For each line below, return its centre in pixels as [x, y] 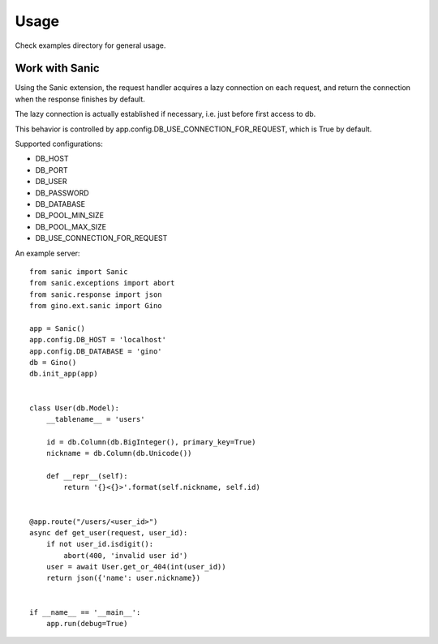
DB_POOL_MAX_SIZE [71, 226]
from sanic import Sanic [79, 271]
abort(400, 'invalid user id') [126, 555]
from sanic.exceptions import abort [102, 283]
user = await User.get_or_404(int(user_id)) [136, 567]
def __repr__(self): [87, 476]
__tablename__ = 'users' [95, 419]
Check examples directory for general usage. [90, 45]
